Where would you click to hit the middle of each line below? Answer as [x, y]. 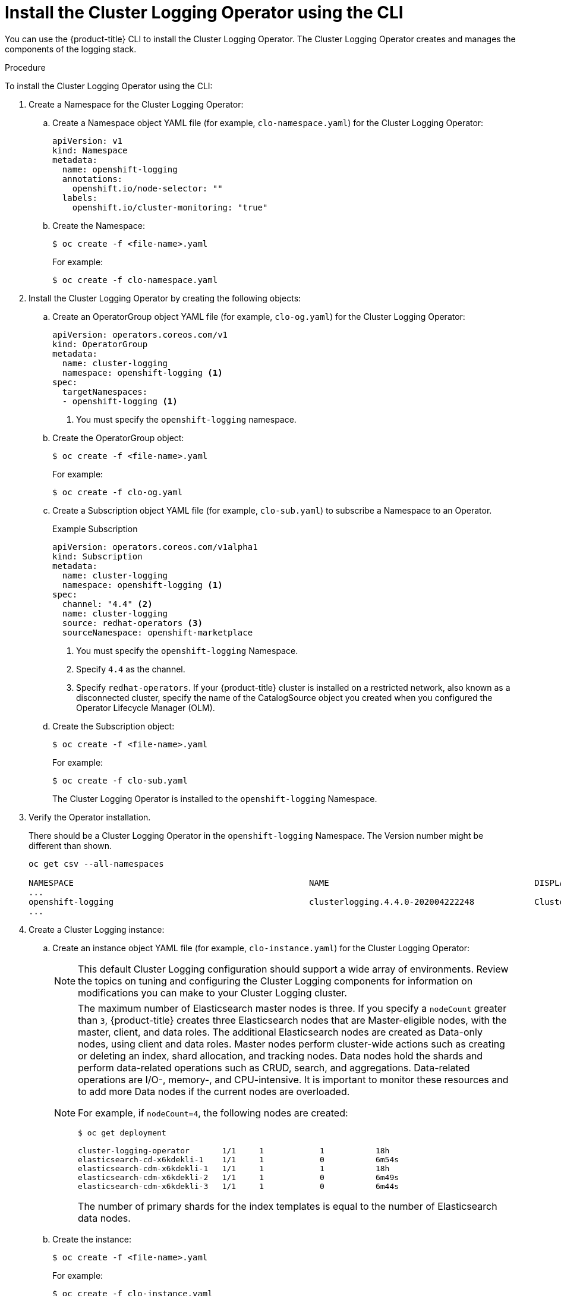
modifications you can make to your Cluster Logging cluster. [212, 993]
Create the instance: [92, 1239]
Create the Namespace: [99, 225]
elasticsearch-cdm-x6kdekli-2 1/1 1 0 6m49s [239, 1177]
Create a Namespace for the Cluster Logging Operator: [136, 104]
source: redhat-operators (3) [132, 623]
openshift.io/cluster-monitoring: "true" [170, 207]
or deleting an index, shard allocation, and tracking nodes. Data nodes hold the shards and [280, 1056]
